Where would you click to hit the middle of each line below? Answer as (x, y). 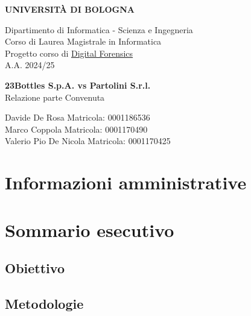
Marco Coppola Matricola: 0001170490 (76, 129)
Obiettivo (35, 268)
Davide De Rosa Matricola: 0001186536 (78, 117)
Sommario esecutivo (90, 229)
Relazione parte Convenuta (55, 97)
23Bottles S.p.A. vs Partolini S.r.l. (78, 85)
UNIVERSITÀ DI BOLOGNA (70, 9)
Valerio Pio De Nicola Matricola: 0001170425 (88, 141)
